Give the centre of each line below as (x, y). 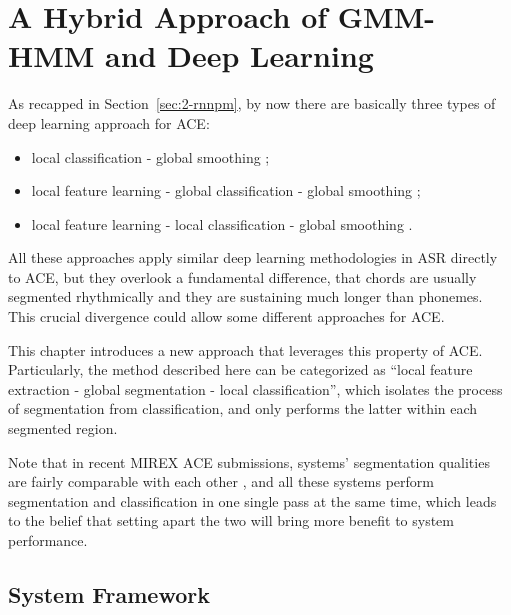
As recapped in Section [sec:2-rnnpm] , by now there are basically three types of (252, 103)
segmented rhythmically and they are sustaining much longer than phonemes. (245, 296)
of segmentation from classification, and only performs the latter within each (243, 408)
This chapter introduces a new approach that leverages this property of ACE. (245, 349)
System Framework (109, 593)
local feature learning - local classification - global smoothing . (222, 223)
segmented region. (63, 428)
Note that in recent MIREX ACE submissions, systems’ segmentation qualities (249, 461)
